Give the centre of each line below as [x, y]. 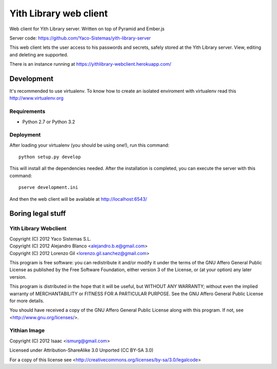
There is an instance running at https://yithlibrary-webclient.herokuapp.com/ [90, 64]
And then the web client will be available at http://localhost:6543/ [78, 199]
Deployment [25, 135]
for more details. [27, 301]
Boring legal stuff [38, 214]
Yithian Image [27, 331]
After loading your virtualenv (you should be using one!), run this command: [90, 145]
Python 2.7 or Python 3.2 [49, 122]
